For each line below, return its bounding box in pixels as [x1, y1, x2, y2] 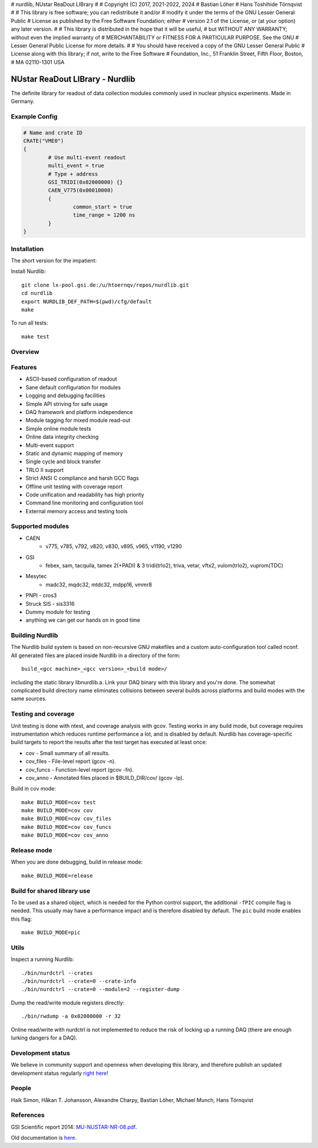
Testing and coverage [11, 710, 75, 718]
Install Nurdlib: [11, 268, 47, 275]
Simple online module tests [25, 425, 91, 432]
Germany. [11, 98, 35, 105]
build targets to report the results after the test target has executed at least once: [11, 739, 207, 746]
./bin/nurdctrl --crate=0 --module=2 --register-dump [21, 986, 180, 993]
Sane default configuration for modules [25, 383, 121, 391]
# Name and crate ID [23, 129, 82, 136]
